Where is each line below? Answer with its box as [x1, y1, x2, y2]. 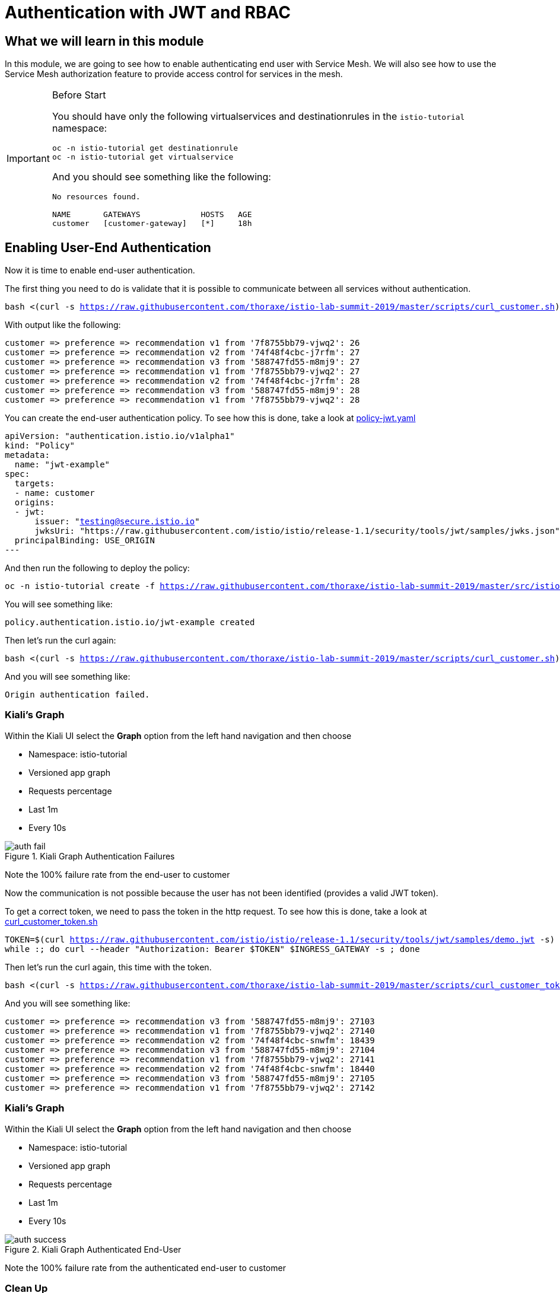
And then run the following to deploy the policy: [5, 563, 190, 574]
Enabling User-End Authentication [5, 240, 211, 255]
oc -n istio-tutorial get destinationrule [52, 144, 238, 153]
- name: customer [14, 488, 95, 498]
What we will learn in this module [5, 33, 204, 49]
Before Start [52, 89, 106, 101]
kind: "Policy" [5, 441, 75, 451]
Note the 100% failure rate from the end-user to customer [5, 869, 230, 880]
